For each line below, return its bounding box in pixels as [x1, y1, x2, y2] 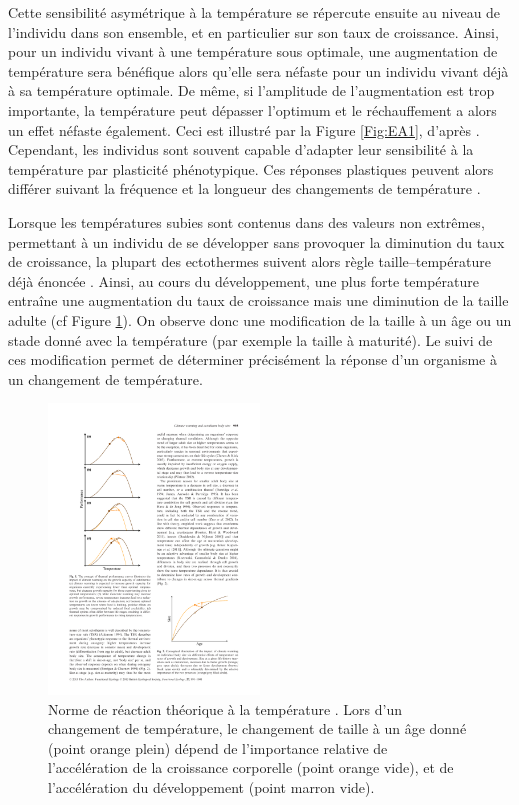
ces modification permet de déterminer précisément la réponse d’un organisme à [8, 349, 497, 370]
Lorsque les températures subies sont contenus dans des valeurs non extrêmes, [8, 211, 485, 232]
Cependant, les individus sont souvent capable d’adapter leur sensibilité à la [8, 139, 474, 160]
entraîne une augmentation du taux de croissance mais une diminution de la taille [8, 290, 509, 311]
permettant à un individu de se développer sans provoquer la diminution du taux [8, 231, 505, 252]
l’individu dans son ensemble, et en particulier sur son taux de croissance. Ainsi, [8, 21, 499, 42]
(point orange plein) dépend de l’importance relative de [48, 737, 388, 758]
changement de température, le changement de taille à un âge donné [48, 718, 467, 739]
